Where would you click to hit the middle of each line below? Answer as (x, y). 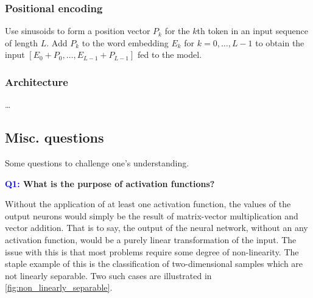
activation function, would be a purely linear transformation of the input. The (151, 239)
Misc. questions (55, 137)
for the (177, 31)
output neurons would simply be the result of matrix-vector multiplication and (152, 215)
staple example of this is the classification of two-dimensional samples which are (154, 264)
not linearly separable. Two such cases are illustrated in (108, 275)
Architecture (37, 81)
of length (22, 42)
